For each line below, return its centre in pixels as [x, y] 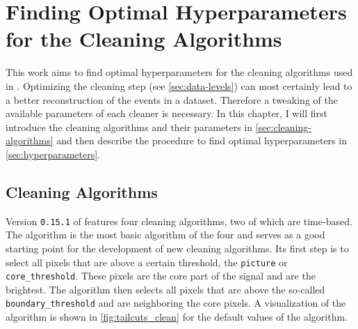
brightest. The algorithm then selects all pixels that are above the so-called [165, 289]
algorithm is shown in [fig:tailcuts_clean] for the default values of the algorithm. [177, 317]
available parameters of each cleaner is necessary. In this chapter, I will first [167, 113]
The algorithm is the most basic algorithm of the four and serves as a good [165, 235]
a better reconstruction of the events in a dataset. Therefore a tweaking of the [172, 99]
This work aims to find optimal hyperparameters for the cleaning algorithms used [179, 72]
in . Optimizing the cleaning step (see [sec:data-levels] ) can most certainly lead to [179, 85]
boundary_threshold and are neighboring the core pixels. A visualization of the [176, 303]
